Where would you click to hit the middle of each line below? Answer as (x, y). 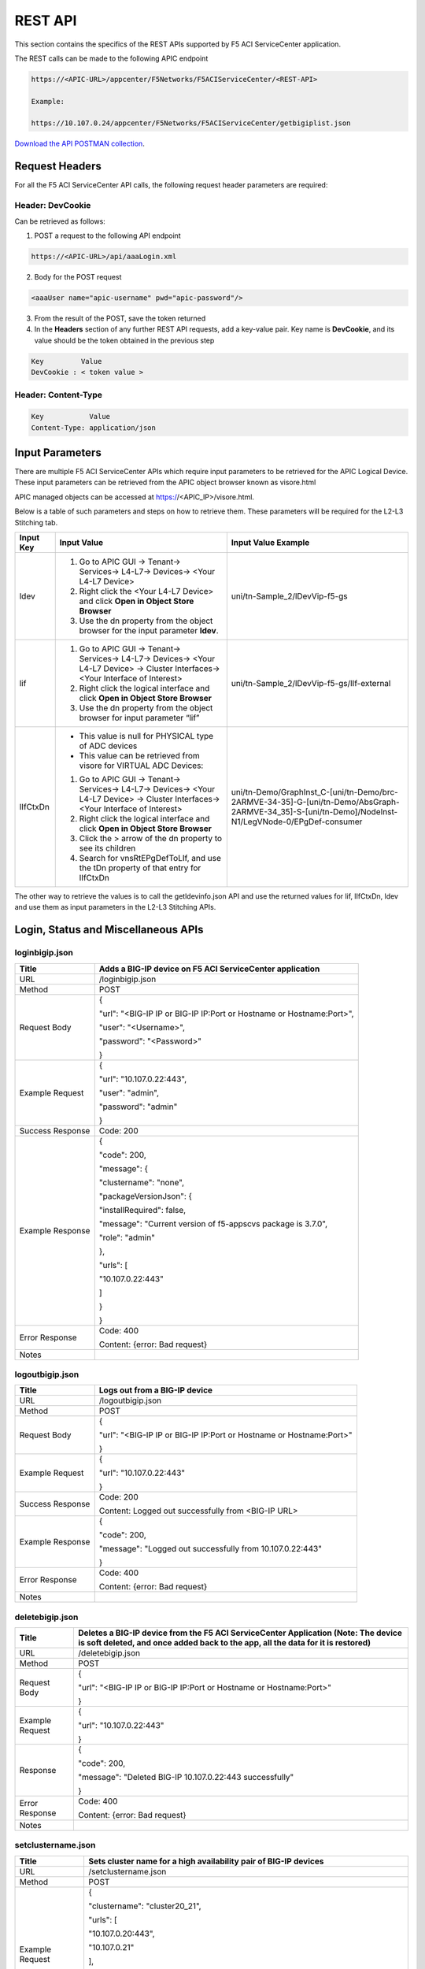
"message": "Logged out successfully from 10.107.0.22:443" (211, 1549)
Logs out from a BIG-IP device (155, 1390)
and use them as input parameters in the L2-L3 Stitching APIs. (115, 907)
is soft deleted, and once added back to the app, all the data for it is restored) (225, 1643)
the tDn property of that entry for (140, 868)
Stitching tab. (36, 522)
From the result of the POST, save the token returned (120, 318)
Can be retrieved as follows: (60, 221)
